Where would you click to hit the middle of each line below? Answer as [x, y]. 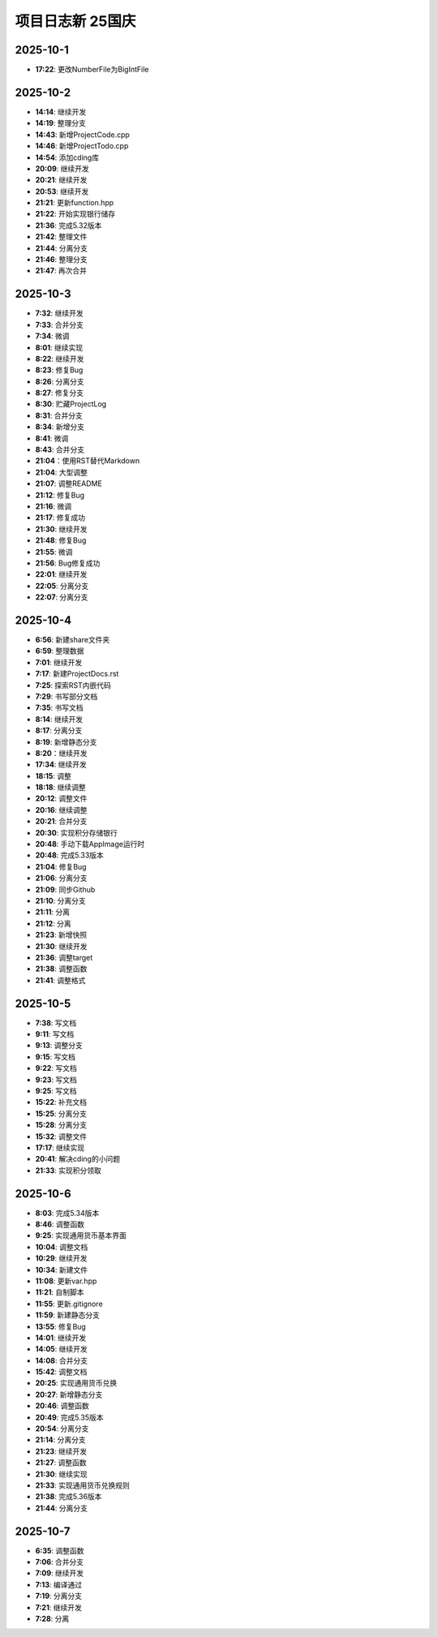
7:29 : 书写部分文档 [67, 696]
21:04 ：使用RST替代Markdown [88, 461]
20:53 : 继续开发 [62, 191]
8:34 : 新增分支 [60, 427]
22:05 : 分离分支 [62, 586]
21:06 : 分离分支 [62, 878]
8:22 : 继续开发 [60, 359]
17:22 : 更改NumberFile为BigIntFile [92, 70]
